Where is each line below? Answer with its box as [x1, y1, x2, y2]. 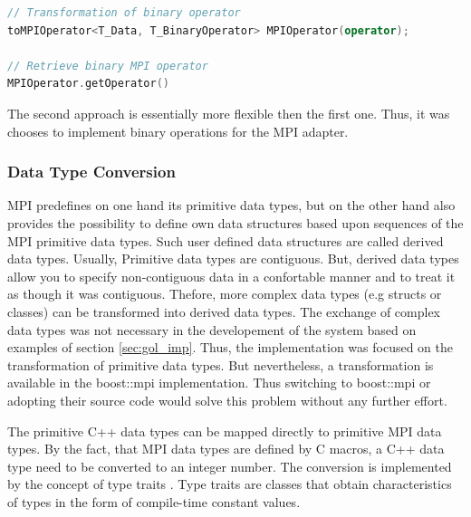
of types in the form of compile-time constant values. [7, 492, 301, 511]
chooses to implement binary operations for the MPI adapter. [7, 121, 349, 140]
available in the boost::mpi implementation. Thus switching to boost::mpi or [7, 373, 431, 392]
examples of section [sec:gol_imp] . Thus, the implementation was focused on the [7, 338, 453, 357]
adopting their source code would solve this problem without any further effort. [7, 390, 447, 409]
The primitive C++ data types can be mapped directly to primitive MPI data [7, 421, 442, 440]
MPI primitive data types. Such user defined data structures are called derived [7, 231, 444, 250]
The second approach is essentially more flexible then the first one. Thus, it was [7, 103, 450, 122]
